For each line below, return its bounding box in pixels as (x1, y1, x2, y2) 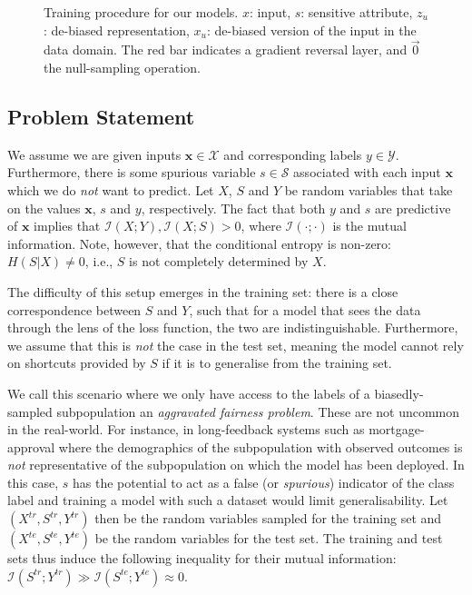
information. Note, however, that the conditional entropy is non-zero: (7, 233, 391, 253)
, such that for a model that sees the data (189, 300, 421, 319)
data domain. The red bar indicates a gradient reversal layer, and (44, 40, 408, 59)
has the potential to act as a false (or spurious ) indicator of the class (73, 472, 455, 491)
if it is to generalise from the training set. (162, 353, 392, 372)
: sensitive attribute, (300, 3, 413, 21)
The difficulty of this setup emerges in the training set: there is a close (7, 282, 398, 301)
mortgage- (369, 420, 425, 439)
